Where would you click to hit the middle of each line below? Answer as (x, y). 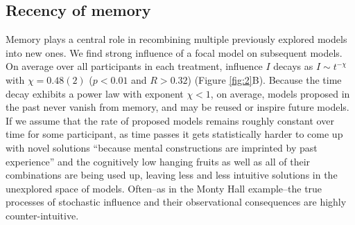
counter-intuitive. (42, 215)
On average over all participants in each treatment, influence (134, 66)
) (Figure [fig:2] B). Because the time (265, 79)
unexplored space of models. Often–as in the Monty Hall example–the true (164, 188)
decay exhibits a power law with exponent (95, 93)
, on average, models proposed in (280, 93)
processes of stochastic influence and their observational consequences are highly (176, 202)
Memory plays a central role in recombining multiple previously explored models (176, 39)
